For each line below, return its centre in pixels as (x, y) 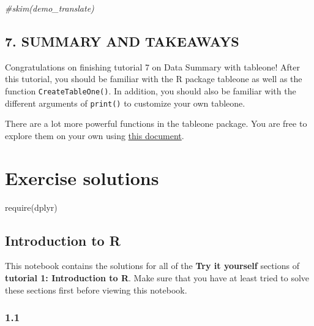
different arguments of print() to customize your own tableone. (125, 103)
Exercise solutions (82, 177)
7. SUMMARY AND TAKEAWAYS (122, 41)
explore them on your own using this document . (95, 135)
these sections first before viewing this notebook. (96, 290)
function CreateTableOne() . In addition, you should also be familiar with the (151, 90)
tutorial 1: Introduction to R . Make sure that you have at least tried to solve (157, 278)
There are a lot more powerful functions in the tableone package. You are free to (156, 123)
